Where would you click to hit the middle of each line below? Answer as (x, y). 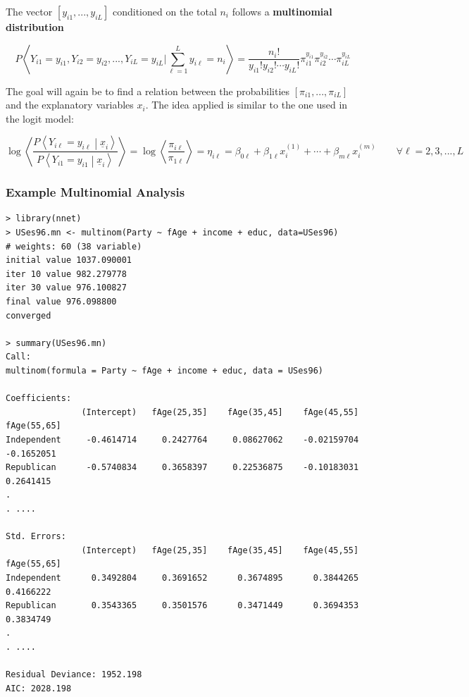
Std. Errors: (36, 537)
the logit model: (40, 118)
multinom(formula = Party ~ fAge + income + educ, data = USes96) (165, 371)
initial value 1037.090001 (69, 260)
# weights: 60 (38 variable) (74, 246)
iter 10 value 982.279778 (66, 274)
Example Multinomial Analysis (95, 192)
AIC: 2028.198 (39, 688)
